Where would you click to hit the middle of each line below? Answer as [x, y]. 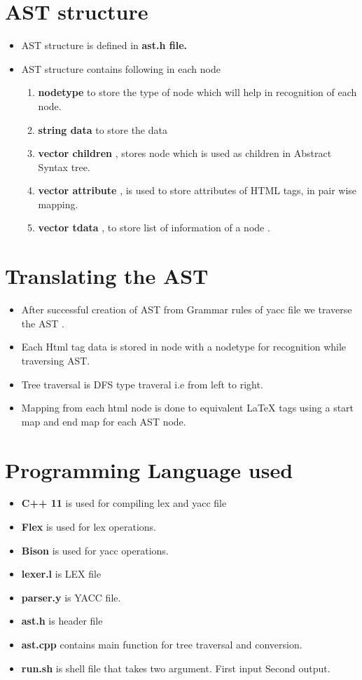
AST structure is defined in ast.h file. [104, 45]
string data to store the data [103, 129]
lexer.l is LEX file [61, 574]
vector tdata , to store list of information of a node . [154, 227]
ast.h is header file [62, 621]
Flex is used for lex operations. [89, 527]
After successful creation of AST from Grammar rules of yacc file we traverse [187, 310]
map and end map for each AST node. [104, 421]
